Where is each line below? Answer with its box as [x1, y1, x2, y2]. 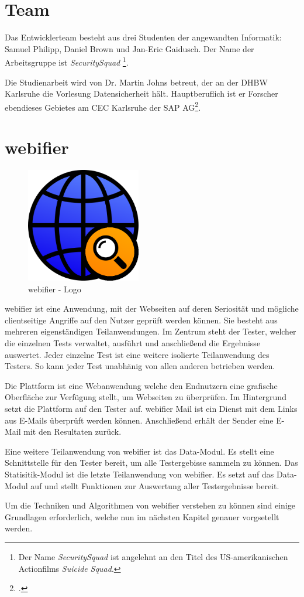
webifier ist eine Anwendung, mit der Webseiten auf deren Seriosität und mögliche [5, 302, 299, 315]
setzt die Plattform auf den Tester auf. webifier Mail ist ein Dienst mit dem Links [5, 402, 298, 415]
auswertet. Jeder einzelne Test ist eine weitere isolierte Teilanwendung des [5, 348, 270, 360]
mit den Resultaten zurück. [23, 425, 122, 438]
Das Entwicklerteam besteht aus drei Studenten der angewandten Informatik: [5, 31, 282, 43]
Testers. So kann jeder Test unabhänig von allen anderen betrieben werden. [5, 360, 275, 372]
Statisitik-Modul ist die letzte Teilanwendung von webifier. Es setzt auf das [5, 468, 274, 480]
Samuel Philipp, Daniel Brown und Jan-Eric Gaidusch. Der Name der [5, 42, 254, 54]
